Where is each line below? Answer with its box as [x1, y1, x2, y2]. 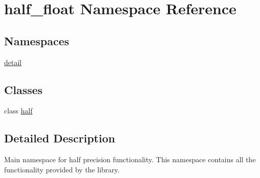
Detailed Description [4, 130, 115, 146]
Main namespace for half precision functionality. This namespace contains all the [4, 154, 256, 165]
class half [4, 105, 33, 116]
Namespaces [4, 33, 69, 48]
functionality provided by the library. [4, 164, 120, 174]
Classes [4, 81, 43, 97]
